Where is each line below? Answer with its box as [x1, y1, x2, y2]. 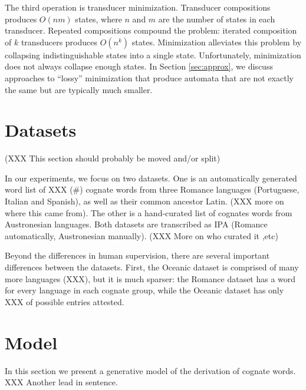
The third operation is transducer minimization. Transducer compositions [5, 1, 271, 13]
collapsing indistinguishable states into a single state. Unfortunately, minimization [5, 48, 301, 61]
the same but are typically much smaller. [5, 83, 153, 95]
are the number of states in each [158, 12, 275, 25]
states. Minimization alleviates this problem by [131, 35, 302, 48]
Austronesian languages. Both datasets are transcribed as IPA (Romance [5, 218, 268, 230]
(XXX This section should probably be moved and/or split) [5, 152, 221, 164]
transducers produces [21, 35, 97, 48]
